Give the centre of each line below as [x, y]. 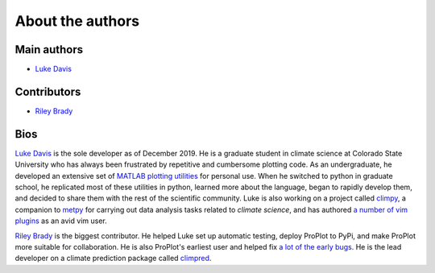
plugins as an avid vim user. [61, 221]
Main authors [49, 50]
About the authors [77, 21]
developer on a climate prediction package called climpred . [113, 259]
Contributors [48, 91]
